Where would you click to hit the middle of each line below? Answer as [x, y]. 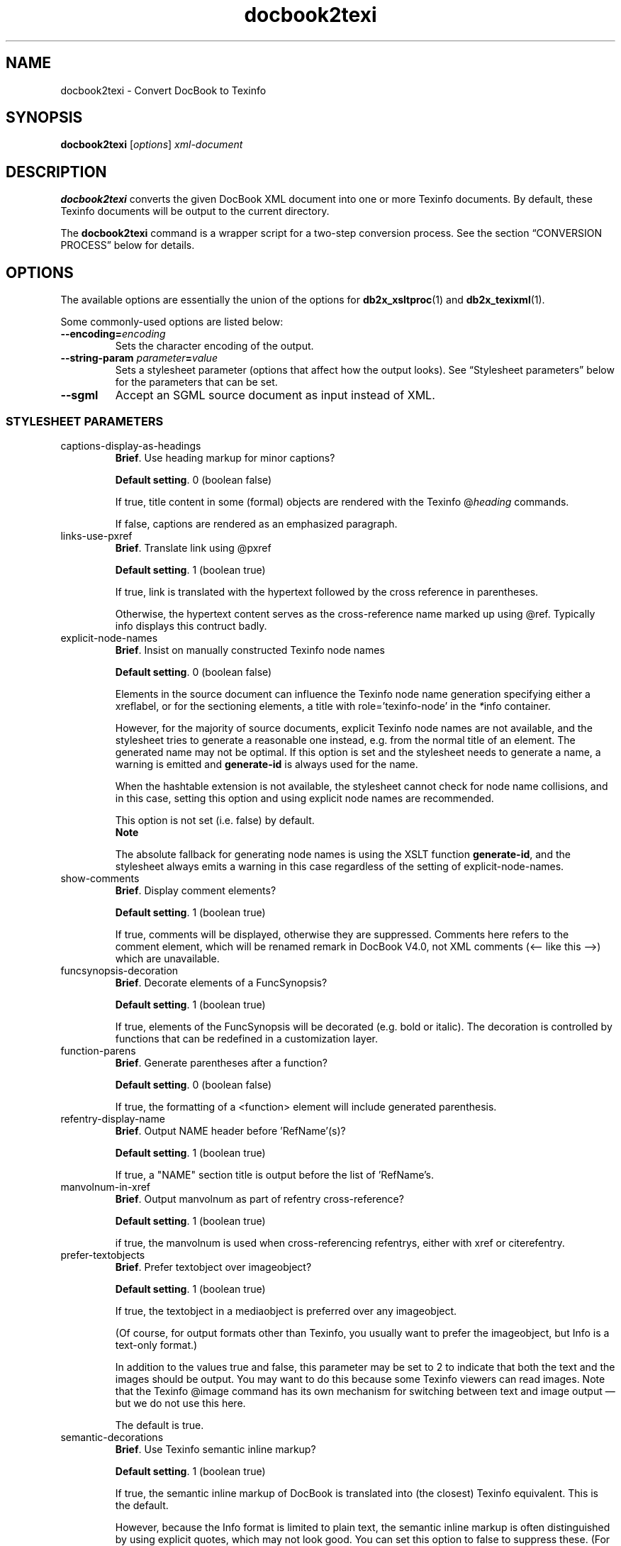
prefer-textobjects [103, 1255]
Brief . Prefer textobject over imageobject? [213, 1267]
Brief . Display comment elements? [196, 890]
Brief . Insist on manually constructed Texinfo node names [250, 650]
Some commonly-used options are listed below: [172, 322]
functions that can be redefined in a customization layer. [247, 1038]
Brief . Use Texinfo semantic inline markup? [216, 1449]
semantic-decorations [112, 1437]
